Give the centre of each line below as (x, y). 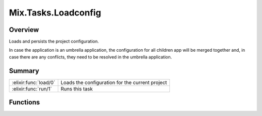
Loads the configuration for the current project (114, 82)
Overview (24, 30)
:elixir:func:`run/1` (32, 88)
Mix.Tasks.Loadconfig (55, 13)
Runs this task (77, 88)
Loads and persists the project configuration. (54, 42)
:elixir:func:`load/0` (33, 82)
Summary (24, 71)
